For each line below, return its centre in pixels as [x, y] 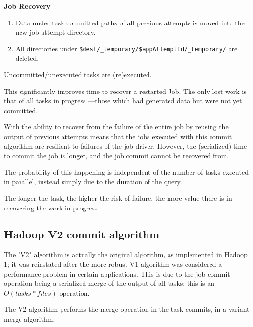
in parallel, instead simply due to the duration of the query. [93, 181]
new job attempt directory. [55, 32]
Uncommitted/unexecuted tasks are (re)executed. [78, 75]
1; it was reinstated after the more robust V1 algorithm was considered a [113, 264]
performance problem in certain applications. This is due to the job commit [117, 273]
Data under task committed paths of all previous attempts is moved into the [130, 22]
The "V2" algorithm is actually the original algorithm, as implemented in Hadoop [126, 254]
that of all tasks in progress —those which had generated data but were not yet [123, 101]
